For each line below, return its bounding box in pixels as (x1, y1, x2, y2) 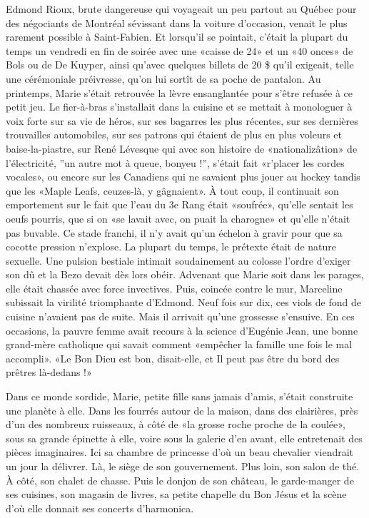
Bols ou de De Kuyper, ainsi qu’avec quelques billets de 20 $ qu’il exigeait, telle (6, 57, 354, 72)
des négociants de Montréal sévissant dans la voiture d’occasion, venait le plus (6, 15, 348, 30)
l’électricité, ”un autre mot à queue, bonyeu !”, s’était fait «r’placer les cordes (6, 155, 345, 170)
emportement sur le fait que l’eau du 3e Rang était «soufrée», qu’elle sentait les (6, 197, 353, 212)
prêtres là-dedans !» (6, 365, 92, 380)
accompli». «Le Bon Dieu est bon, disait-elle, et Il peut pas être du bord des (6, 350, 340, 365)
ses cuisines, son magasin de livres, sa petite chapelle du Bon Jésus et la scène (6, 487, 347, 502)
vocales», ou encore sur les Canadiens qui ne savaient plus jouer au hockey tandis (6, 169, 360, 184)
